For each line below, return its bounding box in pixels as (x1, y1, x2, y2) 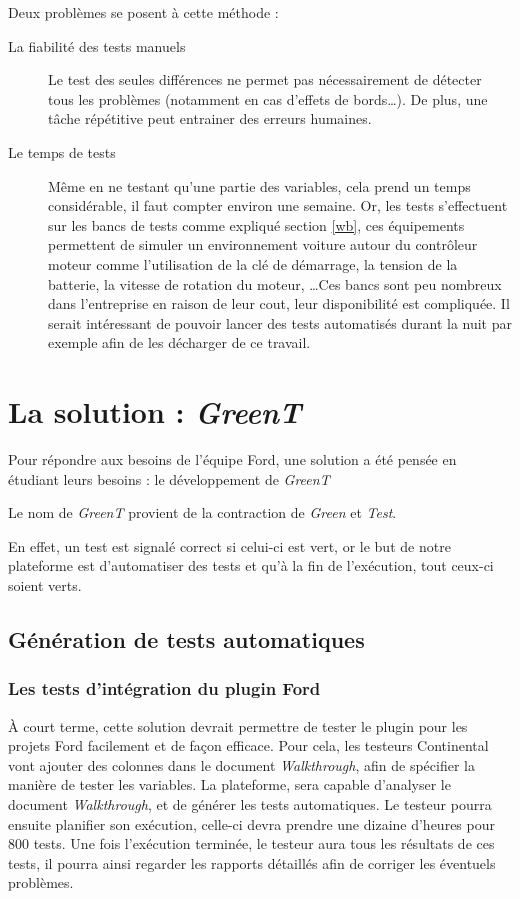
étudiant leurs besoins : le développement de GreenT (8, 468, 330, 489)
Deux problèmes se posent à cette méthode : (8, 2, 279, 22)
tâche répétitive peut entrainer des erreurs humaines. (48, 108, 372, 129)
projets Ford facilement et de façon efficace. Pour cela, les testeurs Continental (8, 735, 489, 756)
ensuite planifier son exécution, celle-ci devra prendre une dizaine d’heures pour (8, 813, 495, 834)
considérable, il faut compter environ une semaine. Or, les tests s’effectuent (48, 195, 508, 216)
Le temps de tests (8, 141, 116, 162)
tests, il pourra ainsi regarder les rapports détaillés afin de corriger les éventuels (8, 852, 496, 873)
